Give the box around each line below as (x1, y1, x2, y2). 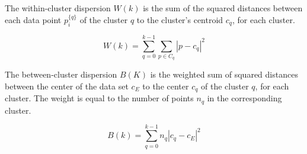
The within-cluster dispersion (5, 2, 111, 14)
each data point (5, 14, 62, 26)
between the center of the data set (5, 79, 129, 92)
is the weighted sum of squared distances (150, 68, 298, 81)
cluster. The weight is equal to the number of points (5, 92, 194, 104)
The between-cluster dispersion (5, 68, 117, 81)
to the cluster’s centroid (136, 14, 223, 26)
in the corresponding (207, 92, 282, 104)
